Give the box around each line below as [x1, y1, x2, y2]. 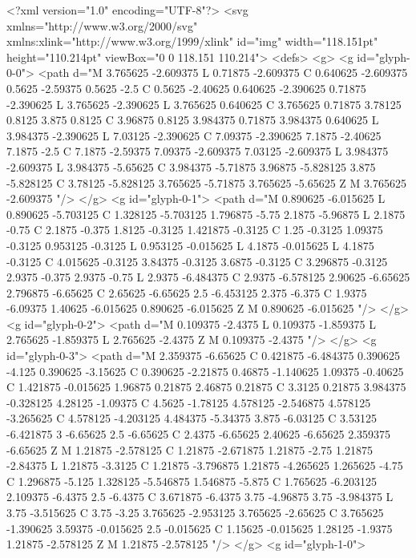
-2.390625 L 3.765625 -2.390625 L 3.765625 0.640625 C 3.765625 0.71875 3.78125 [6, 95, 402, 112]
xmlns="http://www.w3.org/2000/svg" [6, 17, 198, 34]
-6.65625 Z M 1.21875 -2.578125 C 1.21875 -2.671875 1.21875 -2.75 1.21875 [6, 441, 373, 458]
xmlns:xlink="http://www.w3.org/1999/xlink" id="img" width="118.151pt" [6, 33, 378, 50]
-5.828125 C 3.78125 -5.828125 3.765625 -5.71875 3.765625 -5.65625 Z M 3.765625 [6, 174, 406, 191]
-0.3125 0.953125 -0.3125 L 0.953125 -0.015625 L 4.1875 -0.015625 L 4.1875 [6, 237, 374, 253]
